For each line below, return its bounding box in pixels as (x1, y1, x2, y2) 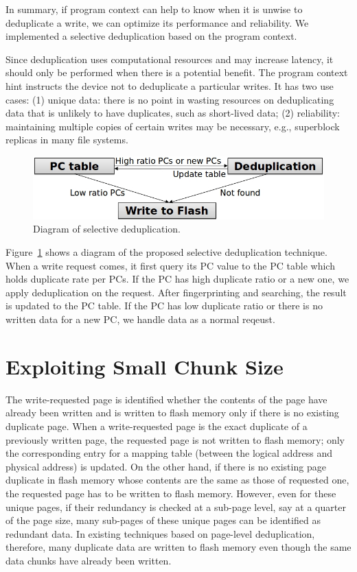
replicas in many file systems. (5, 132, 128, 147)
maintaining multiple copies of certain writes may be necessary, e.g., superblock (5, 119, 340, 133)
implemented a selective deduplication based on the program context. (5, 29, 297, 43)
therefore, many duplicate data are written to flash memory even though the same (5, 540, 352, 554)
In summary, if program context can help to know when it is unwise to (5, 2, 303, 16)
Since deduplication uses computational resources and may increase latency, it (5, 51, 334, 66)
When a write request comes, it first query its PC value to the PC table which (5, 258, 335, 272)
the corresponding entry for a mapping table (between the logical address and (5, 446, 333, 460)
